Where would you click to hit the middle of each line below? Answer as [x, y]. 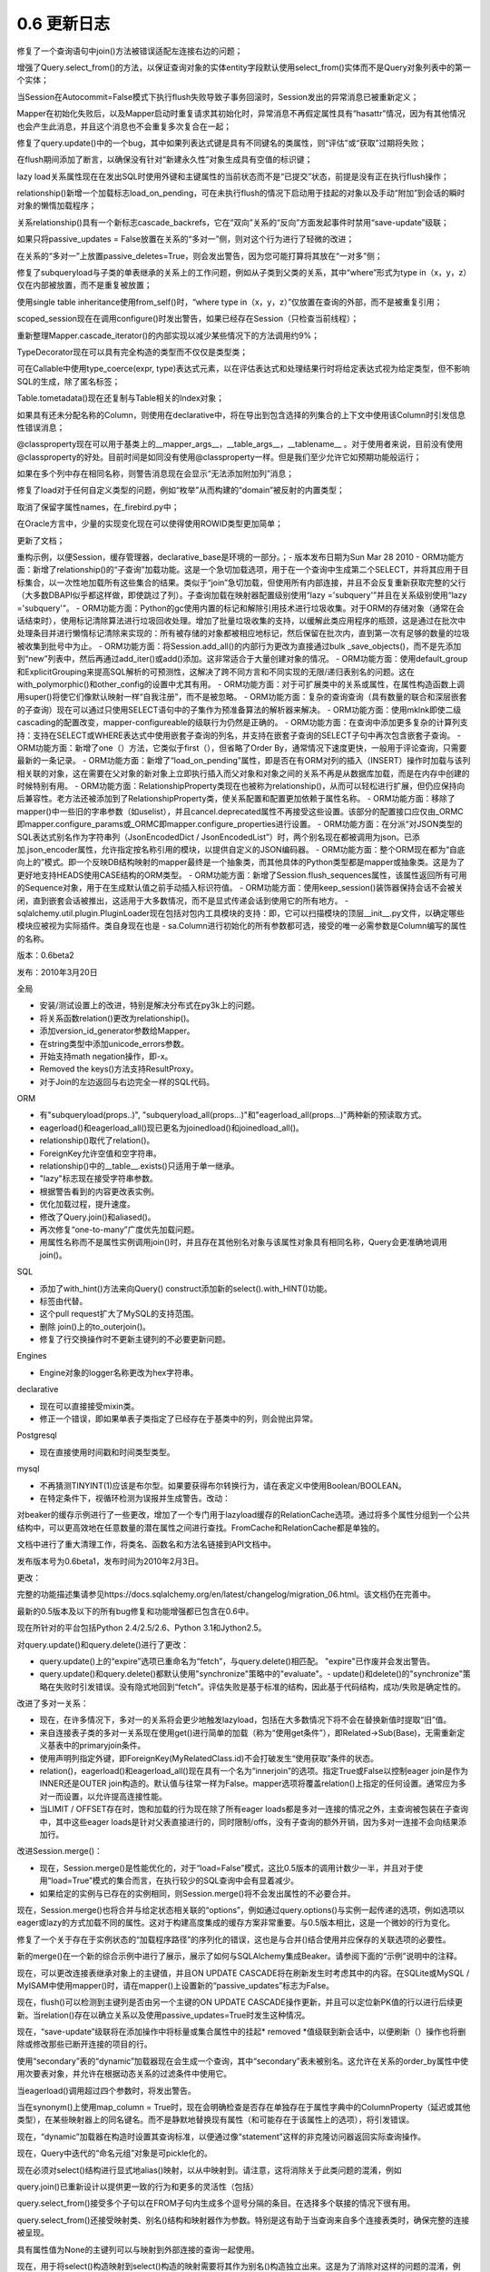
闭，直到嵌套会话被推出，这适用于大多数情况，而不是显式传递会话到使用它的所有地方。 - [183, 901]
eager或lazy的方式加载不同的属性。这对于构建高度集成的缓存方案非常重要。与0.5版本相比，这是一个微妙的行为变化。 [236, 1923]
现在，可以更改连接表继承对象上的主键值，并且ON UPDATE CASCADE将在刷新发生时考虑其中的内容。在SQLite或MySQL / [243, 1973]
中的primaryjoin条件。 [104, 1746]
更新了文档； [41, 540]
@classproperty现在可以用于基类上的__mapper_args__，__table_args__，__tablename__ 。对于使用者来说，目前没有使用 [240, 444]
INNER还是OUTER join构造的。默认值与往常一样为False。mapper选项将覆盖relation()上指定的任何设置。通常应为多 [253, 1784]
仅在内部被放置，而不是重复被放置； [84, 285]
